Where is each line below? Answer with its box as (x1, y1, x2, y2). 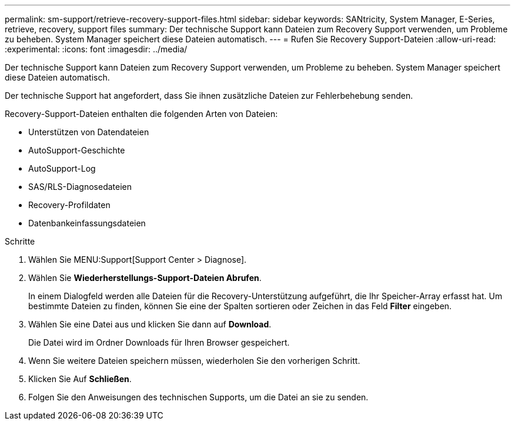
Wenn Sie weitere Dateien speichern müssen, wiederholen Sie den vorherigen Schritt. (28, 356, 360, 366)
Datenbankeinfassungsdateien (28, 218, 146, 228)
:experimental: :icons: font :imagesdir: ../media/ (5, 44, 188, 54)
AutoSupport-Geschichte (28, 145, 125, 155)
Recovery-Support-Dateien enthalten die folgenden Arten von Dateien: (5, 109, 278, 119)
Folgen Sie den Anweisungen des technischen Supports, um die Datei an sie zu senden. (28, 392, 369, 402)
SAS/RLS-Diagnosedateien (28, 182, 132, 192)
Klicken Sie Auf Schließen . (28, 374, 132, 384)
